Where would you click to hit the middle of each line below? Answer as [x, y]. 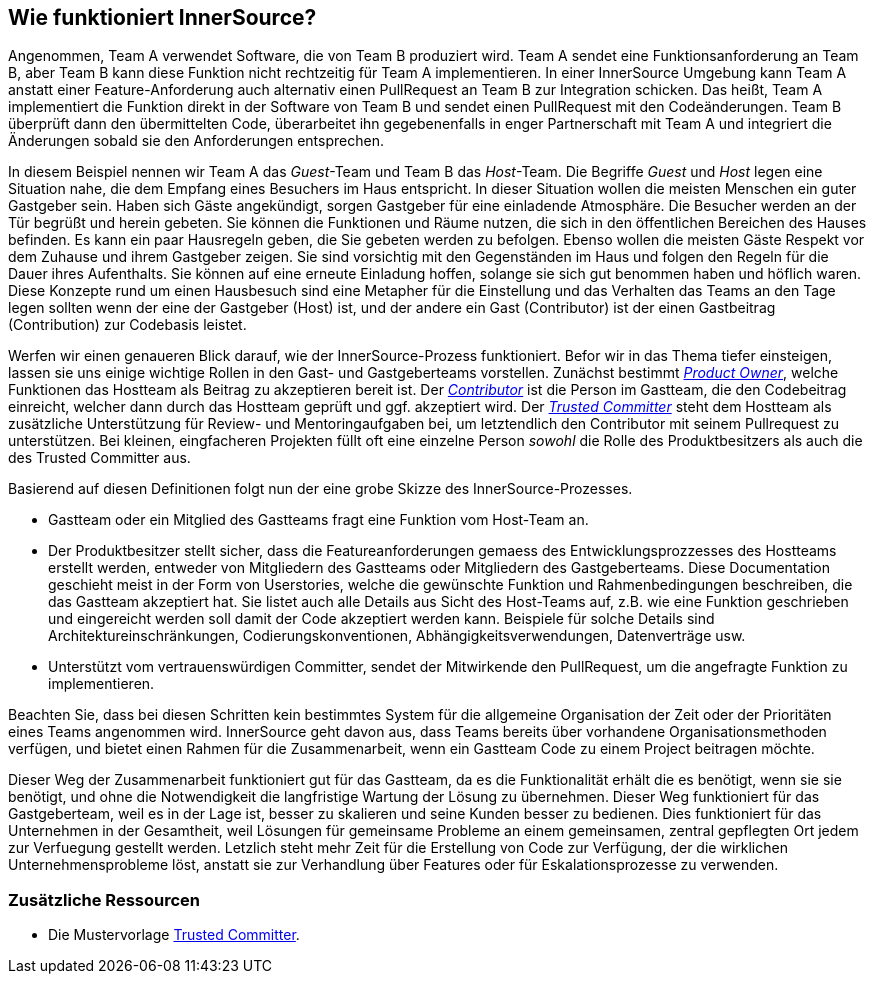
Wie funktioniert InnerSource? [162, 17]
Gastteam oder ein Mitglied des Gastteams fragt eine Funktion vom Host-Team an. [318, 520]
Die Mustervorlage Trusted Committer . [174, 935]
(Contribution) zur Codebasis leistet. [127, 325]
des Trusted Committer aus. [99, 458]
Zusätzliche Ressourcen [104, 899]
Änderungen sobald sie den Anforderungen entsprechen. [196, 141]
